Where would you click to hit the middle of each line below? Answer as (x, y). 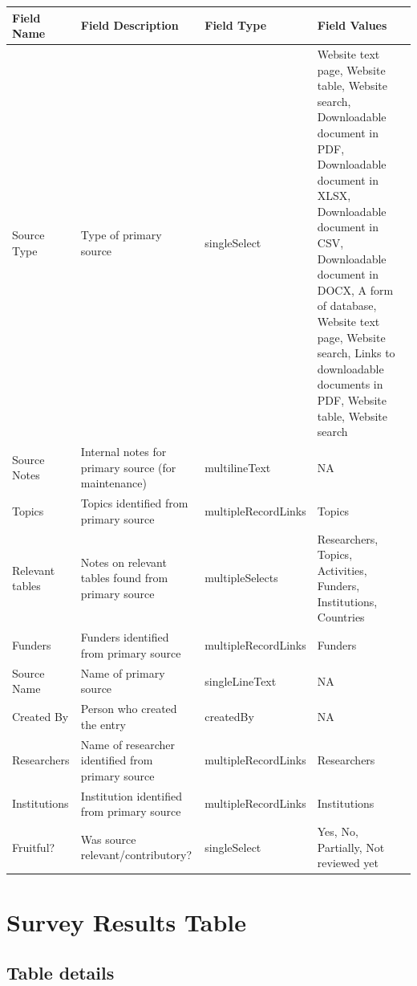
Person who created (129, 709)
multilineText (238, 467)
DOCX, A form (355, 289)
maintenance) (113, 483)
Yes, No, (338, 831)
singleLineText (241, 680)
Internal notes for (123, 452)
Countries (341, 617)
